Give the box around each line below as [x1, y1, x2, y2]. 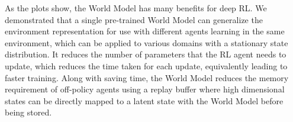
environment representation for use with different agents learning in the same [5, 25, 285, 37]
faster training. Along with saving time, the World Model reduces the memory [5, 71, 289, 84]
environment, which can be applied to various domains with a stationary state [5, 36, 288, 49]
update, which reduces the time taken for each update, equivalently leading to [5, 59, 288, 72]
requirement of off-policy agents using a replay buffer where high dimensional [5, 83, 285, 95]
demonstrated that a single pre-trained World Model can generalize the [5, 13, 263, 25]
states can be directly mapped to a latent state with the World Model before [5, 94, 284, 107]
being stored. [5, 106, 52, 118]
